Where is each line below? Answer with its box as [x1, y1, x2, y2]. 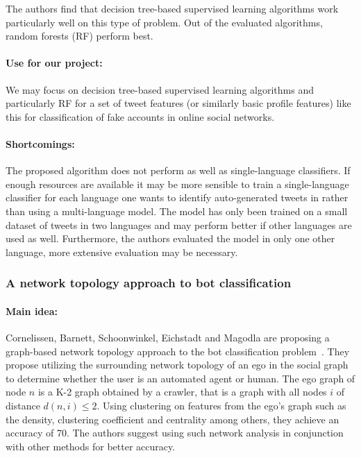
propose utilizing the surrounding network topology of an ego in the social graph [6, 357, 349, 372]
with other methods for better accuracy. [6, 439, 176, 453]
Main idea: [6, 303, 58, 318]
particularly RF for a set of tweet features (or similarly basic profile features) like [6, 96, 351, 110]
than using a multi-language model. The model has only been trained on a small [6, 203, 348, 218]
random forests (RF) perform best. [6, 28, 153, 43]
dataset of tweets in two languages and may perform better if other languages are [6, 217, 352, 232]
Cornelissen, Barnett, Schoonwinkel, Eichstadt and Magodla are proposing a [6, 330, 330, 344]
